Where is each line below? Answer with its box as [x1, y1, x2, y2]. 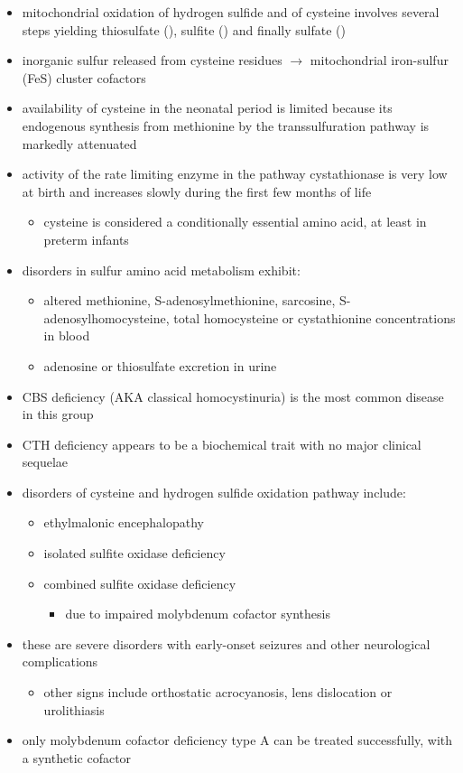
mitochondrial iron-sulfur [310, 51, 449, 70]
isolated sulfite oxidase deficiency [43, 544, 226, 563]
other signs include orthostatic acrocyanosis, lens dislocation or [43, 683, 393, 702]
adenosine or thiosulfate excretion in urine [43, 356, 277, 375]
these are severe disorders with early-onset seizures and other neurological [22, 634, 431, 653]
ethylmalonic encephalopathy [43, 513, 204, 532]
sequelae [22, 452, 69, 471]
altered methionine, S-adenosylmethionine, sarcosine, [43, 291, 336, 310]
